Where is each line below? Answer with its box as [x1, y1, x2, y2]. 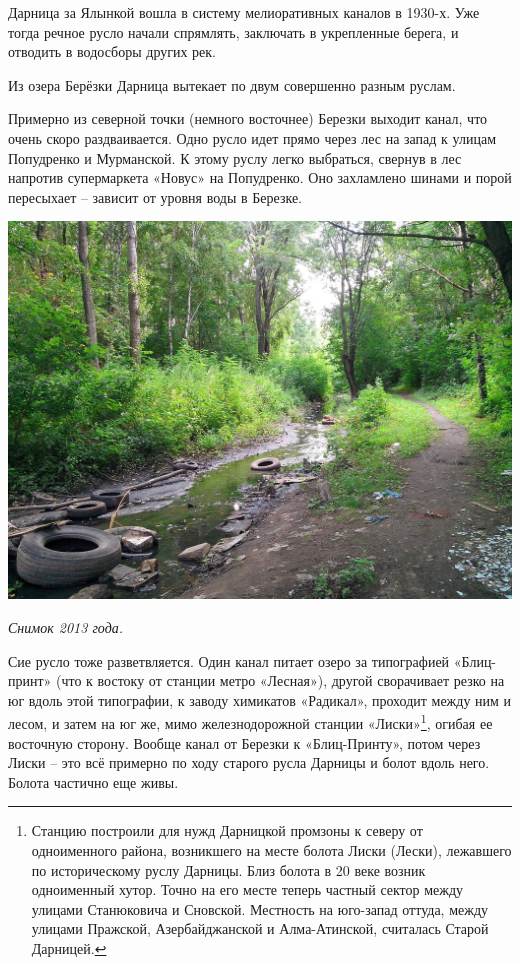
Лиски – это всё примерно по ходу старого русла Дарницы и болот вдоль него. [8, 752, 490, 773]
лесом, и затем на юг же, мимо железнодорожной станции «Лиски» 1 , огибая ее [8, 710, 493, 733]
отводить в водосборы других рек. [8, 41, 216, 62]
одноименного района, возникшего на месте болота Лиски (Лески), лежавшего [31, 839, 512, 860]
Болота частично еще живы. [8, 771, 179, 792]
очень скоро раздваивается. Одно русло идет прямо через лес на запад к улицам [8, 127, 497, 148]
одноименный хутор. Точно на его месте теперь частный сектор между [31, 879, 464, 900]
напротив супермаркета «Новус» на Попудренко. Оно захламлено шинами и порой [8, 167, 512, 188]
